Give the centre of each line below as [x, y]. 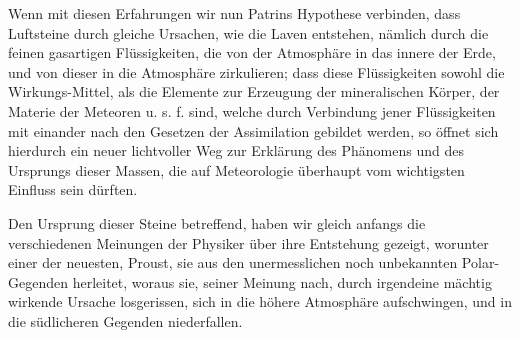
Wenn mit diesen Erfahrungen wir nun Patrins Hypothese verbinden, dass [234, 13]
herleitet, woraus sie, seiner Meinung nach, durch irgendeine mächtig [282, 281]
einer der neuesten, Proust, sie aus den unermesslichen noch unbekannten [233, 262]
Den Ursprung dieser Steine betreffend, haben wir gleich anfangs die [217, 222]
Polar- [480, 262]
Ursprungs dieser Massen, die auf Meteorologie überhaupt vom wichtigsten [236, 169]
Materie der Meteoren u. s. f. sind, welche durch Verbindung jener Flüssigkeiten [252, 110]
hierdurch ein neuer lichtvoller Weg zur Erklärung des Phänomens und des [236, 150]
